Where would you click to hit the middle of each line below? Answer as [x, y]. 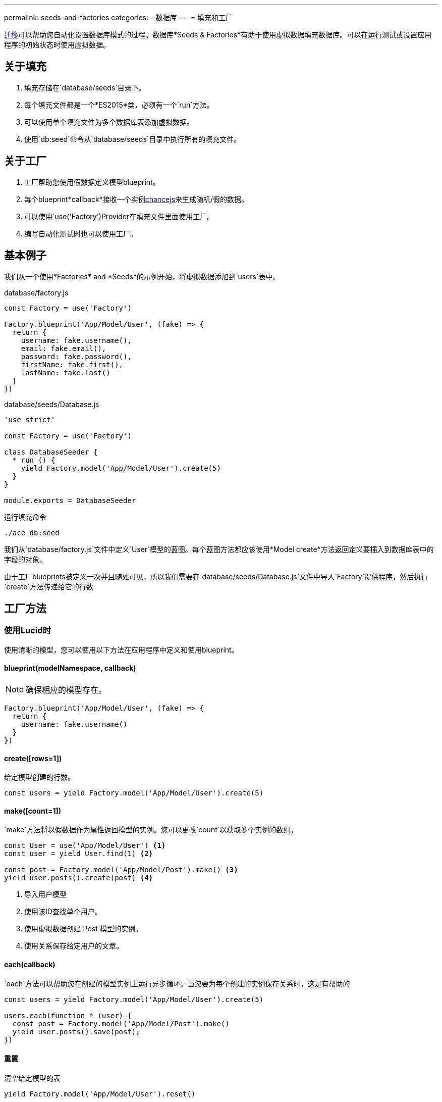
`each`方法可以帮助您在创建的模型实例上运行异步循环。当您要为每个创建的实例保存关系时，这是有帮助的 [177, 983]
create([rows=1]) [33, 758]
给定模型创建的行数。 [39, 777]
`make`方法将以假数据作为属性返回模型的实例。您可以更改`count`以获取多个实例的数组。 [151, 830]
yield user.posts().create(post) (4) [79, 878]
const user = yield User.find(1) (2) [79, 854]
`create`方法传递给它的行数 [49, 586]
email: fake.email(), [64, 348]
